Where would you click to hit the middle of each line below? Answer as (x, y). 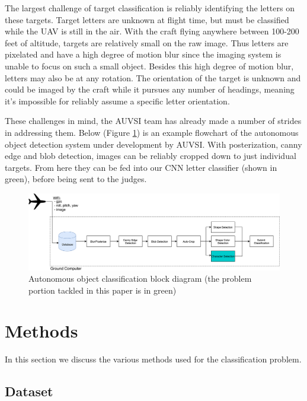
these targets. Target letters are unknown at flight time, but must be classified (147, 19)
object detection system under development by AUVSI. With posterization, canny (153, 144)
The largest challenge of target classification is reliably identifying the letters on (150, 8)
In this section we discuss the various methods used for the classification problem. (153, 359)
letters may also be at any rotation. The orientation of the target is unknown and (153, 77)
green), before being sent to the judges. (76, 179)
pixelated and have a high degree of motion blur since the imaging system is (143, 54)
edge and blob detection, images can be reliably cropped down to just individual (151, 156)
